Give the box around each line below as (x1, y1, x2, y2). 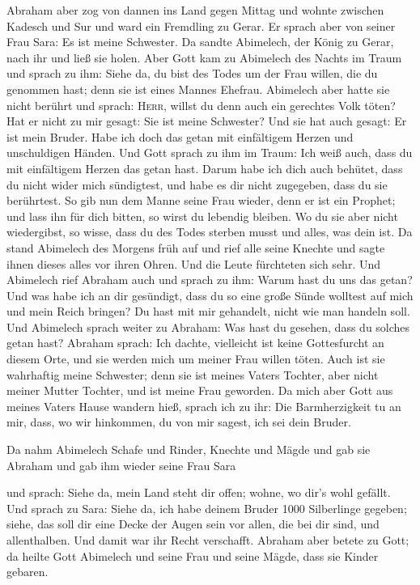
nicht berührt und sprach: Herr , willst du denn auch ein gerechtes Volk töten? (6, 96, 396, 113)
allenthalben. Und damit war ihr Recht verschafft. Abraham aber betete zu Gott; (6, 532, 409, 548)
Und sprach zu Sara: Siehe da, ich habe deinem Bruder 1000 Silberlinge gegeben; (6, 499, 407, 516)
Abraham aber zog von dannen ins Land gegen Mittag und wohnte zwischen (6, 2, 384, 18)
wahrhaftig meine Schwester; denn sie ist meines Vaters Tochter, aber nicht (6, 366, 379, 383)
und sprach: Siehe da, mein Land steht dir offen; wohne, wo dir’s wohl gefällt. (6, 484, 391, 501)
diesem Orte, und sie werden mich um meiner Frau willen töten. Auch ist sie (6, 350, 385, 367)
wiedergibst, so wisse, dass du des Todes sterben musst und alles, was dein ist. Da (6, 223, 413, 240)
